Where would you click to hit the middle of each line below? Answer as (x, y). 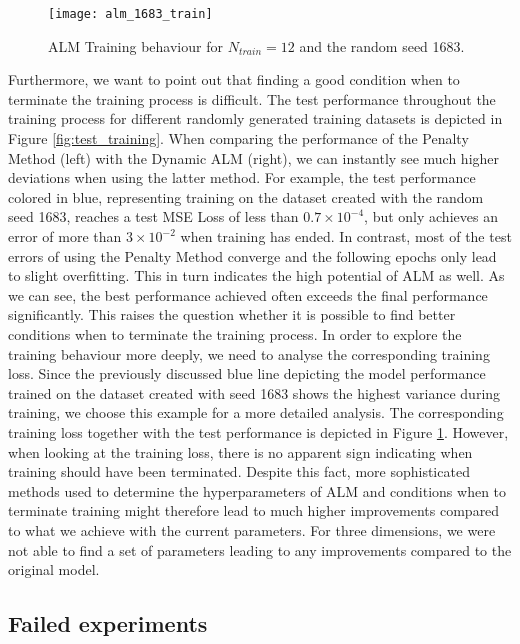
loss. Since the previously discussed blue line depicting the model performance (247, 373)
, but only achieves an (431, 216)
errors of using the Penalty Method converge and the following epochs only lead (252, 255)
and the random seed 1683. (382, 45)
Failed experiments (108, 623)
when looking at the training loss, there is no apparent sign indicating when (240, 451)
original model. (54, 569)
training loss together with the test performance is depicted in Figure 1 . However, (258, 431)
